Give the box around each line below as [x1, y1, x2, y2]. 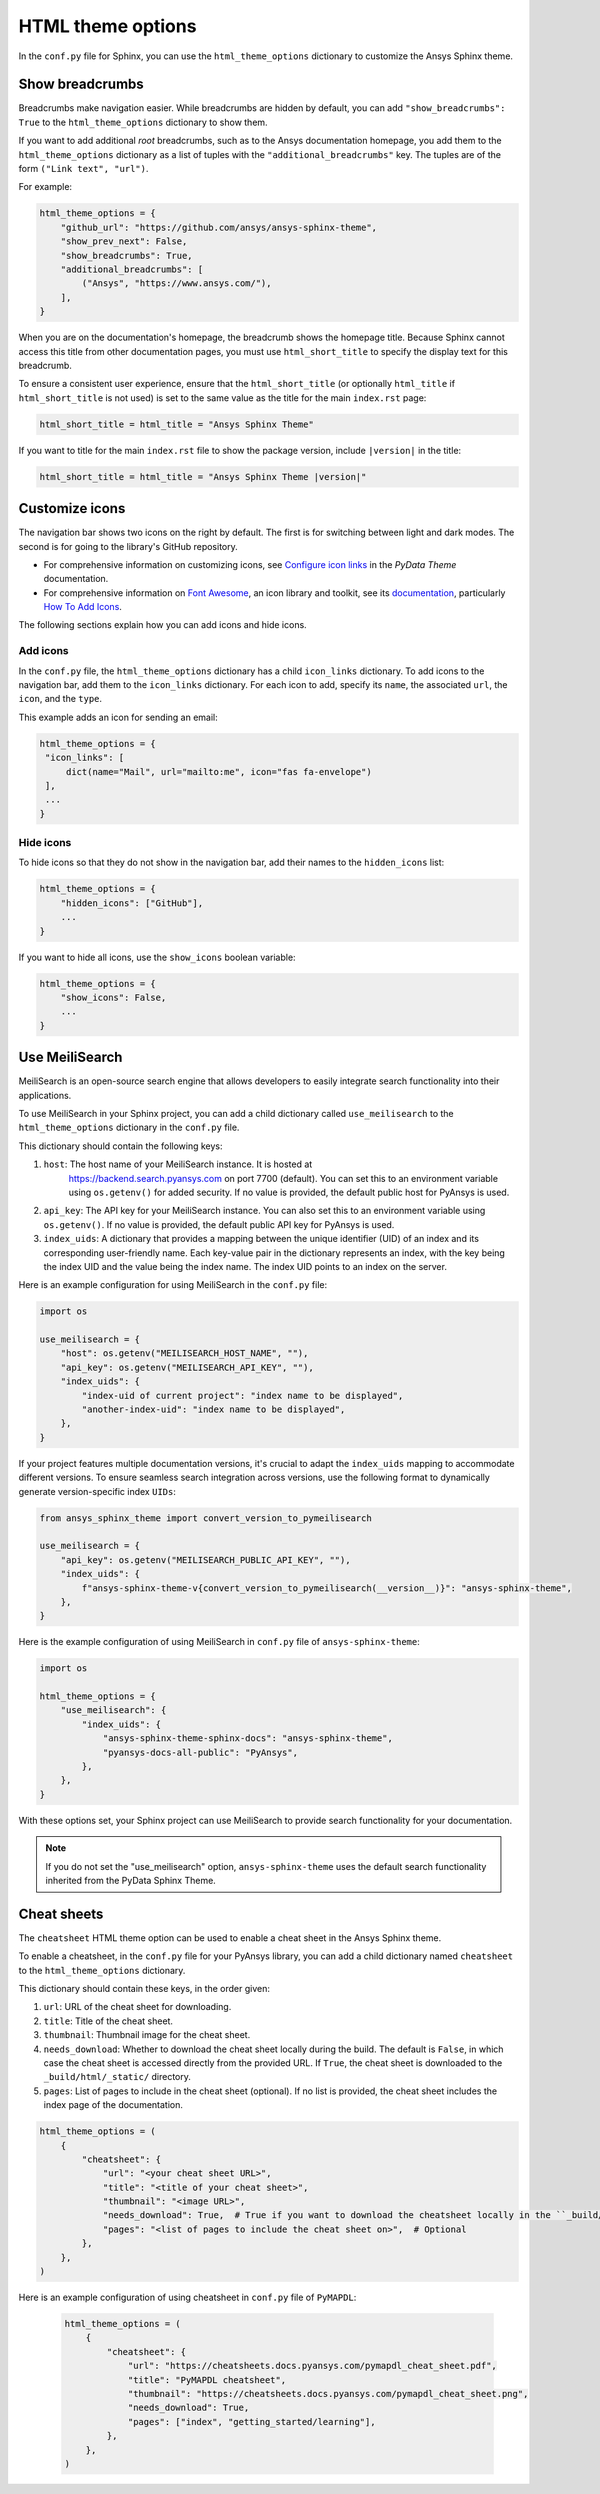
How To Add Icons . [43, 601, 122, 613]
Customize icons [18, 500, 126, 517]
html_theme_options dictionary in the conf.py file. [18, 1121, 240, 1134]
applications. [18, 1089, 72, 1101]
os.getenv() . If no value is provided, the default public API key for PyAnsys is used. [43, 1218, 395, 1230]
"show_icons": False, [60, 991, 167, 1003]
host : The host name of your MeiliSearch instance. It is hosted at [43, 1158, 313, 1170]
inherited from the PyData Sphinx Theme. [45, 1874, 217, 1886]
